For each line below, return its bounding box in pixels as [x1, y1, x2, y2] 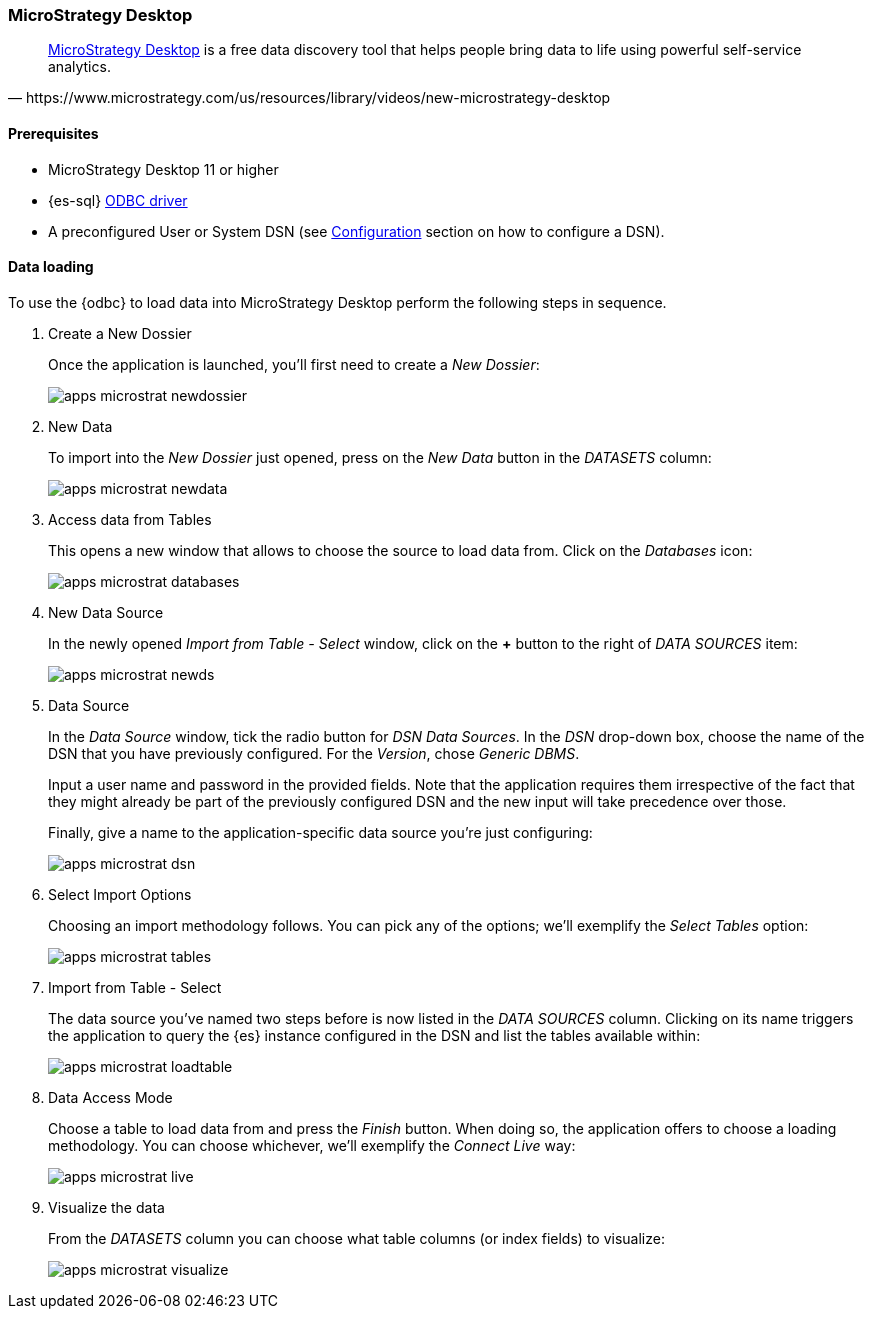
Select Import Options [48, 885, 192, 903]
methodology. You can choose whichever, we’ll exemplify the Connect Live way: [48, 1136, 576, 1154]
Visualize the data [48, 1198, 165, 1216]
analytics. [48, 58, 111, 76]
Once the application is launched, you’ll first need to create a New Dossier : [48, 355, 540, 373]
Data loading [8, 258, 94, 276]
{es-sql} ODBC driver [48, 191, 188, 209]
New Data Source [48, 603, 164, 621]
